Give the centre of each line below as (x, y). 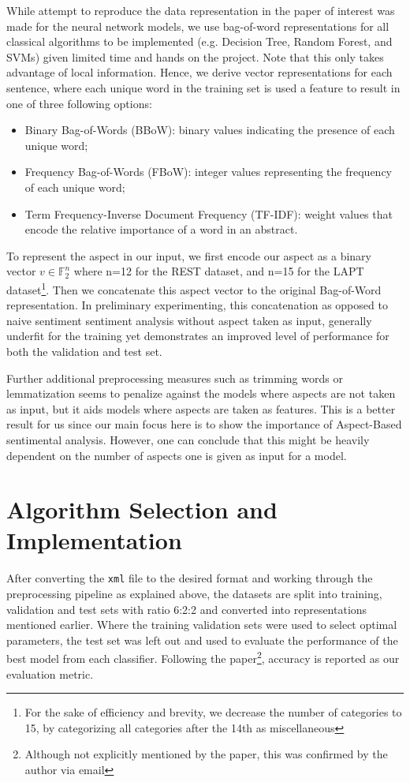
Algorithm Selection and (142, 509)
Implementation (94, 540)
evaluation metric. (50, 673)
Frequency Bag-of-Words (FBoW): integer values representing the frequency (208, 172)
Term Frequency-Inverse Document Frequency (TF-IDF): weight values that (209, 213)
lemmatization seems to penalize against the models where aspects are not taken (201, 393)
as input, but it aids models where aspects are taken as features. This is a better (201, 408)
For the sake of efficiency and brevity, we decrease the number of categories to (213, 712)
